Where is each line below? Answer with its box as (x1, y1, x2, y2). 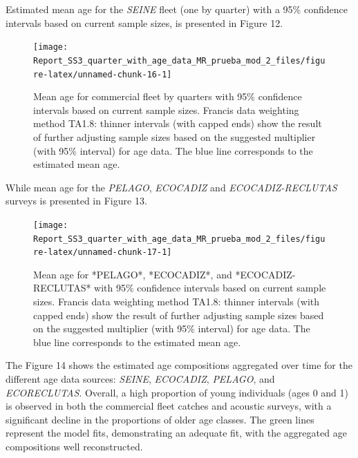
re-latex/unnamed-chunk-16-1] (33, 69, 172, 79)
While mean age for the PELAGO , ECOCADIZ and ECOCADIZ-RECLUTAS (6, 180, 337, 194)
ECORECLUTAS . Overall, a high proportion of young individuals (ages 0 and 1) (6, 385, 348, 399)
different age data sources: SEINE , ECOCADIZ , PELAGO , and (6, 372, 275, 386)
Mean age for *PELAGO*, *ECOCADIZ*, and (33, 267, 232, 281)
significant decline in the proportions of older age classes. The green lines (6, 412, 314, 426)
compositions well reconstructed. (6, 439, 143, 453)
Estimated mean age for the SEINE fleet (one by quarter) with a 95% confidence (6, 2, 348, 16)
